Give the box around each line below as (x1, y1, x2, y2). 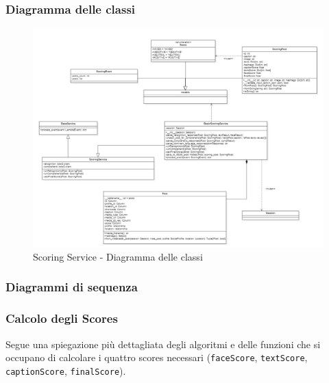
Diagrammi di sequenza (5, 278, 138, 295)
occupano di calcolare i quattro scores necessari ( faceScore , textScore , (5, 350, 308, 365)
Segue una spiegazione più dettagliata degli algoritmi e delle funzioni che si (5, 336, 321, 351)
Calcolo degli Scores (5, 310, 118, 327)
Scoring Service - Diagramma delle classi (33, 249, 203, 263)
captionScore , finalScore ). (5, 363, 126, 378)
